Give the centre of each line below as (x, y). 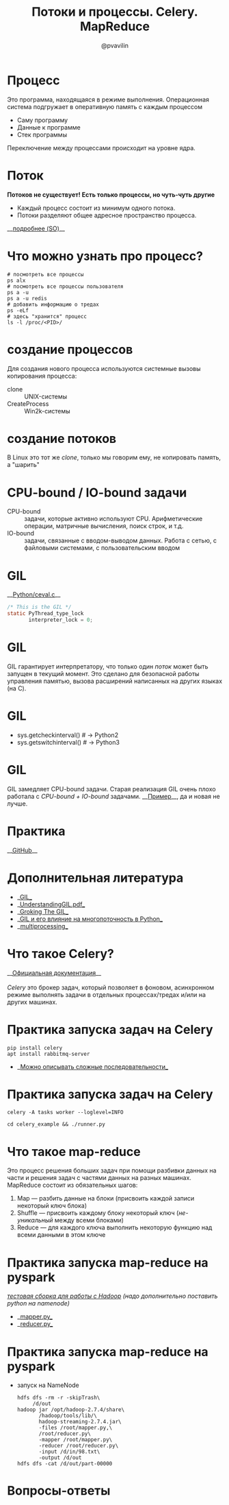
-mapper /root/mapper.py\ (76, 1440)
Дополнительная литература (95, 878)
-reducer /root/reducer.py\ (79, 1446)
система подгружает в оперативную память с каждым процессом (105, 106)
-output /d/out (60, 1458)
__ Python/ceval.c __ (34, 594)
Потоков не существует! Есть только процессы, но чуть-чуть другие (111, 194)
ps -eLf (18, 310)
